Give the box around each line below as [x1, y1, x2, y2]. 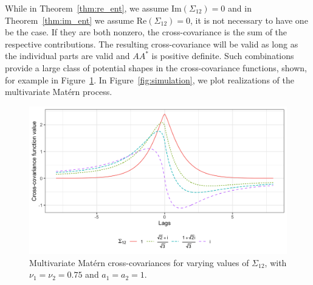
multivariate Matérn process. [5, 85, 112, 98]
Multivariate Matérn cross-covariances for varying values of [29, 256, 249, 269]
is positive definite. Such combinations [151, 49, 294, 62]
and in [228, 2, 252, 14]
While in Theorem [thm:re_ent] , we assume [5, 2, 169, 14]
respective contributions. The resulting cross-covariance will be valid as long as [5, 37, 298, 50]
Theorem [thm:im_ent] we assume [5, 13, 134, 26]
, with [264, 256, 287, 269]
